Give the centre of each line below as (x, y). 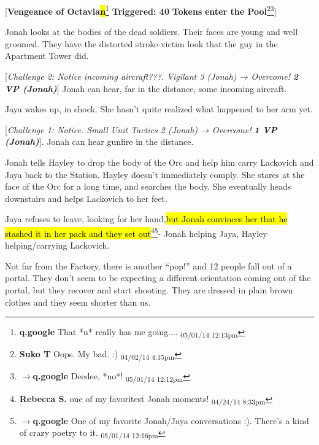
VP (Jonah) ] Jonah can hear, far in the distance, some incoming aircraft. (146, 88)
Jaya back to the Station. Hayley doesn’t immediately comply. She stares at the (155, 174)
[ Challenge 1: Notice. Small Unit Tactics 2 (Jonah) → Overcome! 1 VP (141, 129)
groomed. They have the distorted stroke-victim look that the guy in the (141, 43)
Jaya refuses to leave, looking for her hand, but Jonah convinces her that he (146, 219)
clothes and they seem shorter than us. (78, 302)
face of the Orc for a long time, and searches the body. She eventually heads (148, 186)
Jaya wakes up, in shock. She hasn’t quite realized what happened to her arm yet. (159, 109)
